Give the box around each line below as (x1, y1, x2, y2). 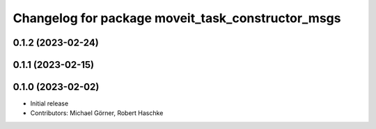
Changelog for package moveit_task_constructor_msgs (13, 10, 341, 26)
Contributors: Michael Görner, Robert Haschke (30, 109, 164, 117)
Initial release (30, 99, 69, 108)
